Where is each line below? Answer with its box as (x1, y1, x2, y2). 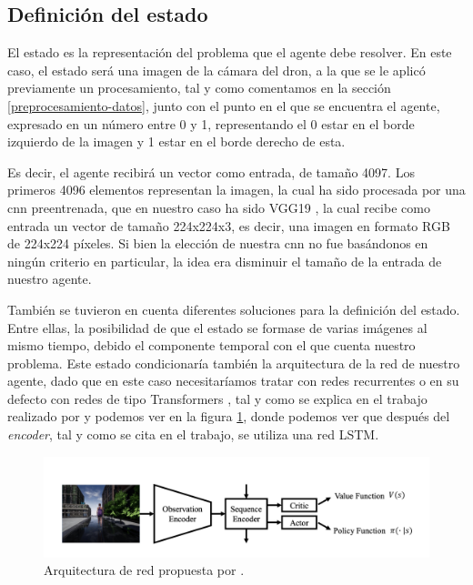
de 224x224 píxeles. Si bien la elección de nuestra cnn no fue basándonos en (7, 234, 428, 253)
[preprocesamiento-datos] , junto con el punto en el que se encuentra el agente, (7, 96, 440, 115)
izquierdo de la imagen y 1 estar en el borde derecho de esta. (7, 132, 346, 151)
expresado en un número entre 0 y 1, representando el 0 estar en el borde (7, 114, 415, 133)
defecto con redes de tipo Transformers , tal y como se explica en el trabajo (7, 388, 428, 408)
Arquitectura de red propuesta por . (44, 560, 245, 580)
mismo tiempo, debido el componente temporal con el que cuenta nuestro (7, 336, 416, 355)
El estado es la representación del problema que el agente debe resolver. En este (7, 43, 452, 62)
